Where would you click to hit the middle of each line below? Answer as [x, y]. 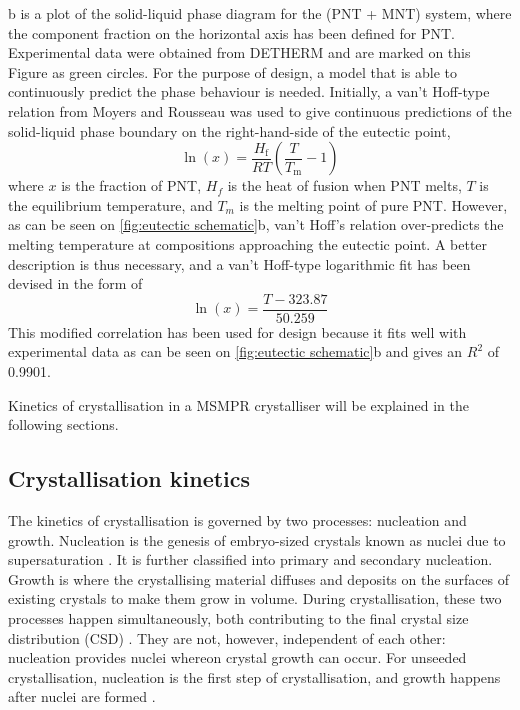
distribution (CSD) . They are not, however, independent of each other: [227, 637]
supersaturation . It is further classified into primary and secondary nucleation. [250, 559]
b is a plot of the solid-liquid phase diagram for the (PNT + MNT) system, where [260, 13]
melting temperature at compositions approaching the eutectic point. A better [248, 243]
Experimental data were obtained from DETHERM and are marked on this [239, 52]
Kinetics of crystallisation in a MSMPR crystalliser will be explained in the [238, 404]
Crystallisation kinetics [129, 478]
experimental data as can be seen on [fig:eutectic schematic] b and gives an [235, 351]
